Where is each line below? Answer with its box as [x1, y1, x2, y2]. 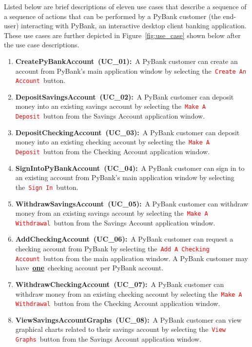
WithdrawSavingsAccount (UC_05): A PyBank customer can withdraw [15, 198, 249, 208]
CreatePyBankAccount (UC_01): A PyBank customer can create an [15, 56, 238, 66]
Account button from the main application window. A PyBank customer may [15, 253, 248, 263]
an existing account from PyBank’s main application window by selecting [15, 172, 234, 183]
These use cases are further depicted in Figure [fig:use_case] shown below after [4, 30, 241, 40]
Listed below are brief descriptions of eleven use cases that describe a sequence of [4, 1, 247, 11]
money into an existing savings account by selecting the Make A [15, 101, 206, 111]
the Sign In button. [15, 182, 78, 192]
